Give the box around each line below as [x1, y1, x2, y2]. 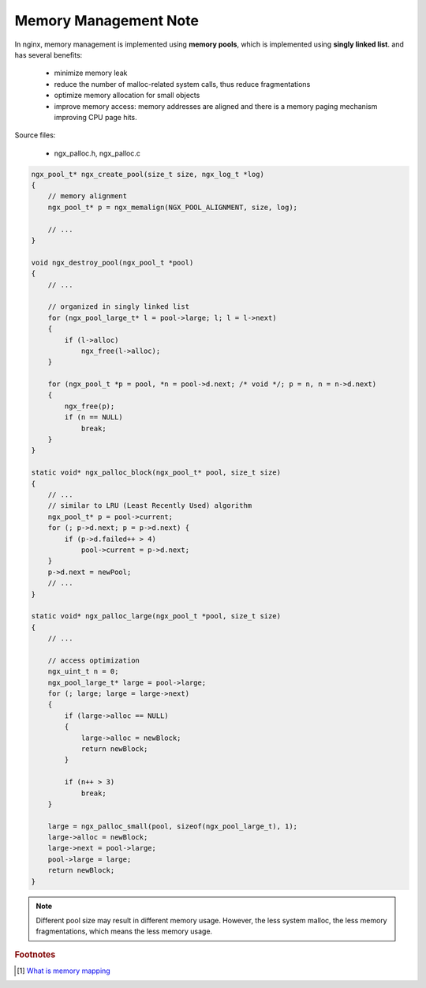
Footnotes [14, 949, 56, 960]
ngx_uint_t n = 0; [47, 667, 119, 676]
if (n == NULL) [64, 413, 124, 422]
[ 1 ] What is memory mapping [17, 966, 110, 975]
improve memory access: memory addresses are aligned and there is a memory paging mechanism [54, 101, 378, 111]
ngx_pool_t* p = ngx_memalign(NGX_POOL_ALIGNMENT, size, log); [47, 202, 298, 212]
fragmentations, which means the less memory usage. [35, 926, 213, 936]
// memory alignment [47, 192, 128, 201]
